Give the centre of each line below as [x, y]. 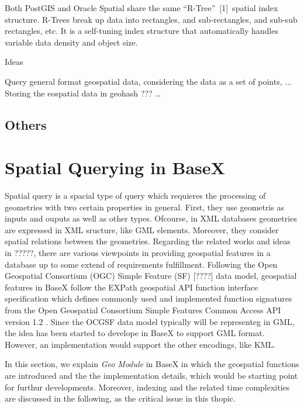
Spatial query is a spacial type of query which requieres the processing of [135, 196]
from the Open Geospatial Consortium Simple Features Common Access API [143, 310]
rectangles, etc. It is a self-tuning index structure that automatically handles [141, 31]
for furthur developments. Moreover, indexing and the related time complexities [147, 387]
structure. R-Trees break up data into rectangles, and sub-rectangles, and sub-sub [151, 19]
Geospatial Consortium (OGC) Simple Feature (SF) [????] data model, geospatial [151, 276]
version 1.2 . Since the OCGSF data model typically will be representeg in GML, [150, 321]
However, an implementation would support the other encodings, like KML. [140, 344]
